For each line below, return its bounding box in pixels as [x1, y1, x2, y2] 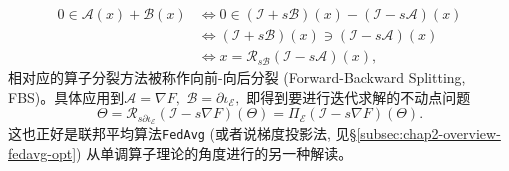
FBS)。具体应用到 [8, 86, 125, 107]
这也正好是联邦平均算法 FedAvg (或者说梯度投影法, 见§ [8, 123, 357, 144]
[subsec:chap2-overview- [356, 123, 501, 144]
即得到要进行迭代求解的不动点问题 [246, 86, 471, 107]
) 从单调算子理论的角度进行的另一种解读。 [76, 142, 353, 163]
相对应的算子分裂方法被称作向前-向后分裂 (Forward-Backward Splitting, [8, 67, 466, 88]
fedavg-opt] [8, 142, 77, 163]
